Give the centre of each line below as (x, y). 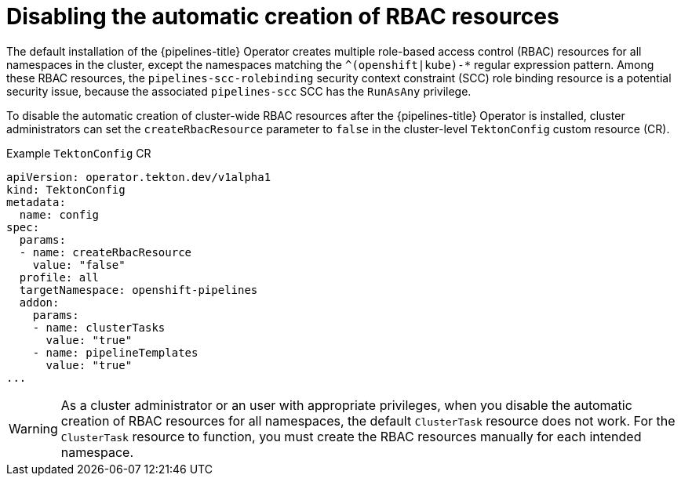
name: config (59, 214)
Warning (33, 428)
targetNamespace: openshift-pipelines (138, 290)
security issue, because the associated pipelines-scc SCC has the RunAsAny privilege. (239, 91)
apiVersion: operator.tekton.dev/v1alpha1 (139, 177)
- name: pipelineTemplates (115, 352)
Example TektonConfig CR (79, 153)
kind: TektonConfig (66, 189)
